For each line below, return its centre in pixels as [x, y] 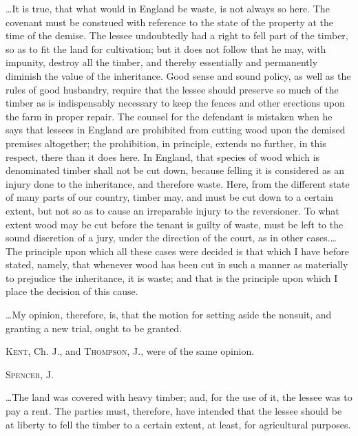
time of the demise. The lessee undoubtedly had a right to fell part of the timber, [177, 35]
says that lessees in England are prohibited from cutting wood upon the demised [176, 130]
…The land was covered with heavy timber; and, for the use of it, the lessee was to [179, 397]
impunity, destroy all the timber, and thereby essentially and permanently [162, 62]
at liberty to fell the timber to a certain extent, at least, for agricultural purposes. [178, 424]
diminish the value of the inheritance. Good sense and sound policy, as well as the [178, 75]
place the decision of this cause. [72, 291]
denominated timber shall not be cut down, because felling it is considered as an [175, 170]
